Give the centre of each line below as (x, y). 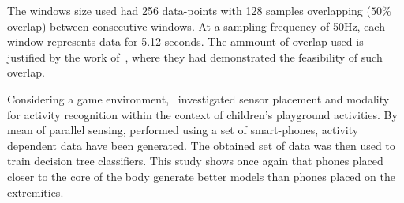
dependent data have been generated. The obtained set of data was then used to (201, 145)
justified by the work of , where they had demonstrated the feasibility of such (195, 56)
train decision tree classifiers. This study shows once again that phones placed (195, 161)
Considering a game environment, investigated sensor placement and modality (198, 98)
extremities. (36, 192)
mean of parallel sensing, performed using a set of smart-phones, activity (183, 130)
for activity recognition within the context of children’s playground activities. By (202, 114)
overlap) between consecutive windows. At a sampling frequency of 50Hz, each (196, 26)
